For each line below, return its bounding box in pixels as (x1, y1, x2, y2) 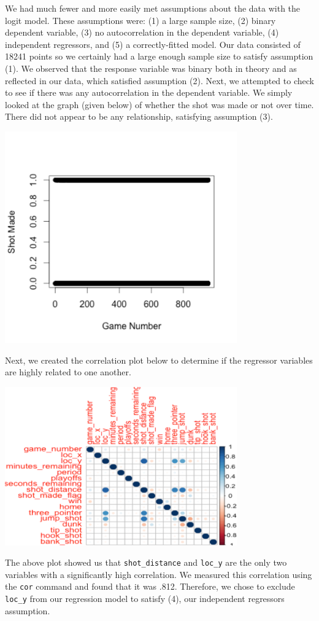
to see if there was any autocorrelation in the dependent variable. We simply (5, 86, 293, 99)
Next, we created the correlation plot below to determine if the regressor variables (5, 353, 313, 366)
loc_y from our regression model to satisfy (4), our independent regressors (5, 592, 285, 604)
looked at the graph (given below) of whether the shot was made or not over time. (5, 98, 314, 111)
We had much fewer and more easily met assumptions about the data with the (5, 2, 301, 14)
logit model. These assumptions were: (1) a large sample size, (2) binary (5, 14, 276, 26)
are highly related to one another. (5, 365, 131, 378)
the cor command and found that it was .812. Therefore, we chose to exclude (5, 580, 295, 593)
